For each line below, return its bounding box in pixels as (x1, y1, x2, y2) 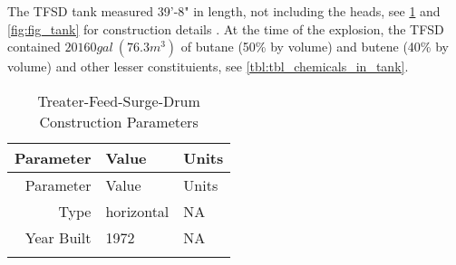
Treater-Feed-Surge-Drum (37, 90, 200, 111)
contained (7, 37, 61, 56)
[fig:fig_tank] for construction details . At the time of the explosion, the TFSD (7, 19, 444, 38)
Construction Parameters (39, 110, 199, 132)
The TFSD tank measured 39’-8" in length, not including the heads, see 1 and (7, 2, 441, 20)
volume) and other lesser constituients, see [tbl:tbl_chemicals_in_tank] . (7, 57, 409, 76)
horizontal (105, 200, 170, 222)
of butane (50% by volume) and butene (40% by (180, 37, 449, 56)
